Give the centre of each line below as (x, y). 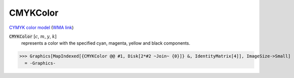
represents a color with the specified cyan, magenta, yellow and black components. (106, 43)
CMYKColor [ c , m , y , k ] (33, 36)
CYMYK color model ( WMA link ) (41, 27)
